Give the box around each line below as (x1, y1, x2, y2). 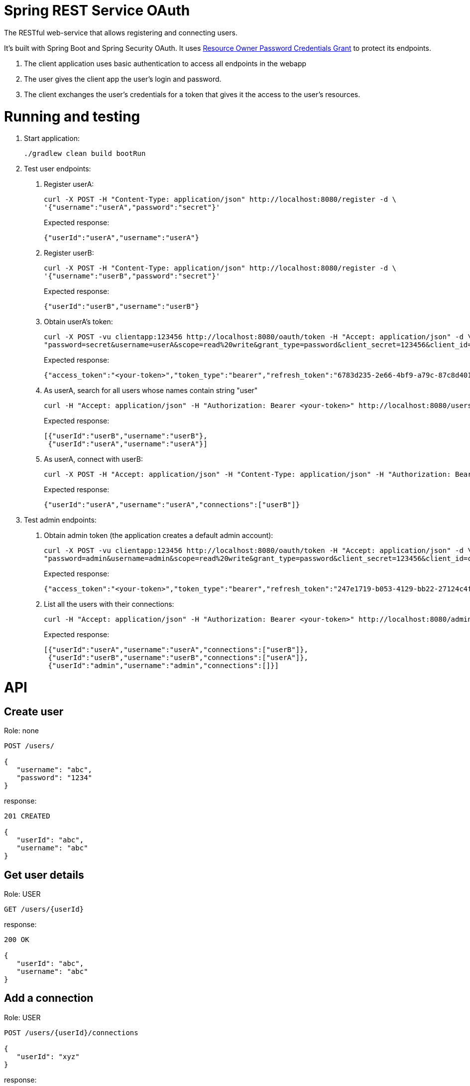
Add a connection (4, 992, 94, 1005)
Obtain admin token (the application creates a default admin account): (44, 531, 273, 540)
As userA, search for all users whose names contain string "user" (44, 386, 258, 395)
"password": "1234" (16, 774, 93, 782)
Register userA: (44, 180, 94, 189)
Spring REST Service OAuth (4, 2, 190, 19)
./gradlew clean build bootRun (24, 149, 146, 158)
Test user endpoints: (24, 164, 91, 173)
